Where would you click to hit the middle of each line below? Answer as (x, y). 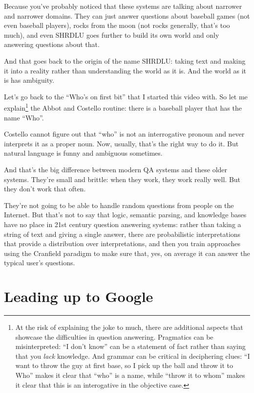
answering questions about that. (52, 44)
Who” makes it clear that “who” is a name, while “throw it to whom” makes (130, 375)
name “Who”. (24, 117)
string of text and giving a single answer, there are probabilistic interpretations (122, 234)
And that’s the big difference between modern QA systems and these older (116, 169)
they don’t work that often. (45, 189)
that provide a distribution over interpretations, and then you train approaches (122, 243)
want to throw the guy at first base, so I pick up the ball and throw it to (124, 365)
